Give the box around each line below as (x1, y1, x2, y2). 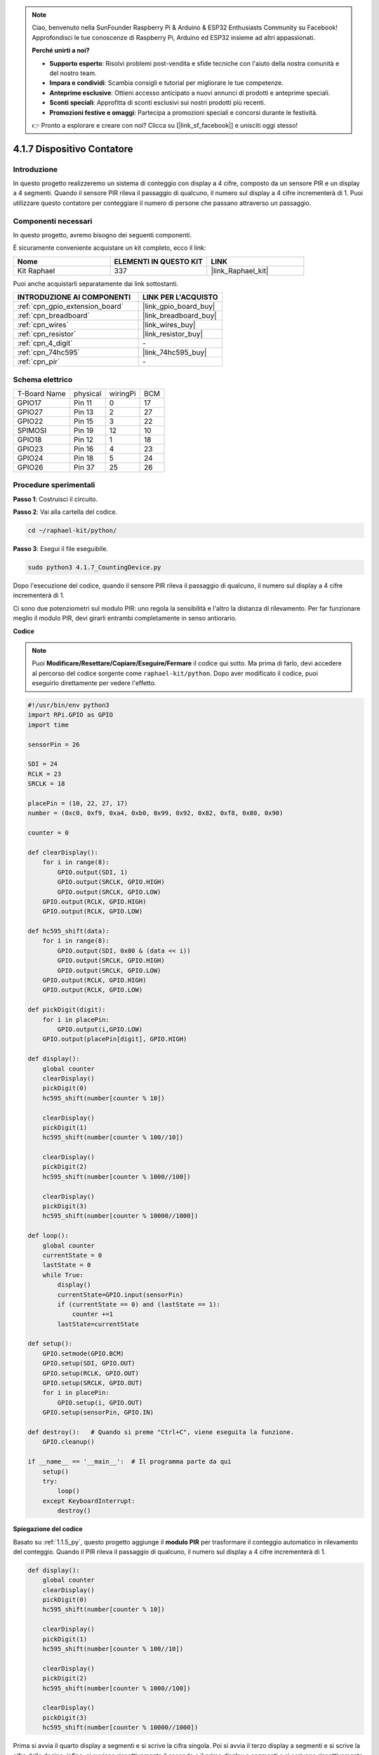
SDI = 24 (27, 760, 58, 768)
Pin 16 (74, 444, 94, 453)
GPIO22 (17, 416, 44, 426)
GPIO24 (17, 453, 44, 463)
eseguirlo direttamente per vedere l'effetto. (32, 679, 157, 687)
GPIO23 (17, 444, 44, 453)
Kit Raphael (17, 265, 55, 275)
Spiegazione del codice (13, 1525, 84, 1533)
